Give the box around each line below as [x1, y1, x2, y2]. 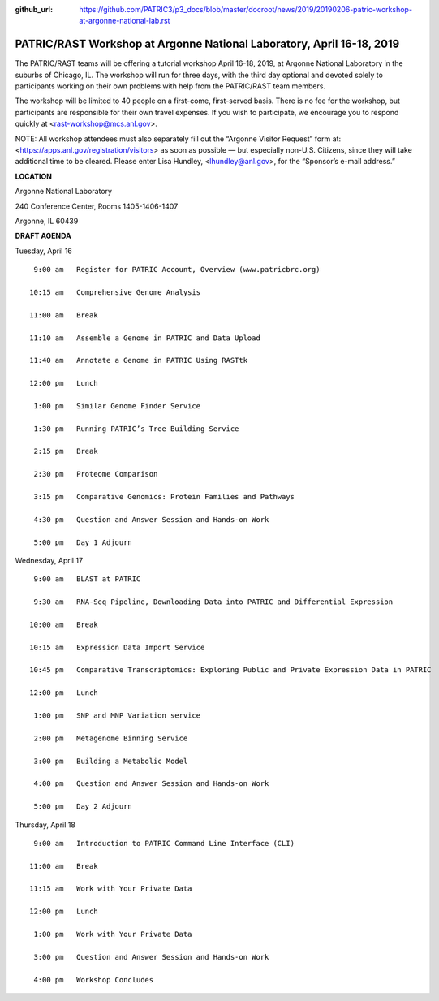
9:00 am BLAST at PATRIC [33, 575, 141, 584]
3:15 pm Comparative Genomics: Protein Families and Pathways [33, 492, 295, 501]
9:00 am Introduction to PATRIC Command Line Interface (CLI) [33, 839, 295, 848]
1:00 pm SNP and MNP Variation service [33, 711, 201, 720]
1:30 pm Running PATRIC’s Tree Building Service [33, 424, 239, 434]
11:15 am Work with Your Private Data [29, 884, 192, 893]
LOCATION [15, 171, 53, 181]
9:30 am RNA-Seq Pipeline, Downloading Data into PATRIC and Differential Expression [33, 598, 394, 606]
